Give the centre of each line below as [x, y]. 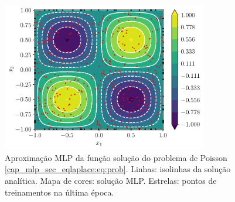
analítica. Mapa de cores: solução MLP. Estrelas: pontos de [111, 181]
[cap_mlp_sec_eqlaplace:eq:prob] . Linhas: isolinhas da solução [118, 169]
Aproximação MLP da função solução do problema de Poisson [116, 157]
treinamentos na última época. [59, 192]
